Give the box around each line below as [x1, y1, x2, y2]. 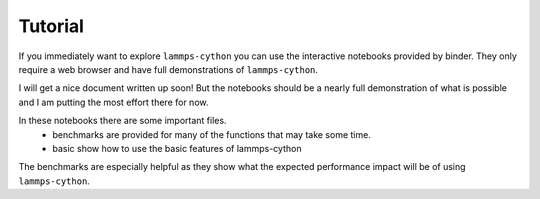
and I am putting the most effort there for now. [18, 96, 209, 108]
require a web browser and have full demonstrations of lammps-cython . [18, 63, 319, 75]
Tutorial [18, 15, 85, 37]
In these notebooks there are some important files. [18, 115, 227, 127]
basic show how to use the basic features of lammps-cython [52, 142, 302, 154]
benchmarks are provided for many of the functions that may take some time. [52, 128, 372, 140]
